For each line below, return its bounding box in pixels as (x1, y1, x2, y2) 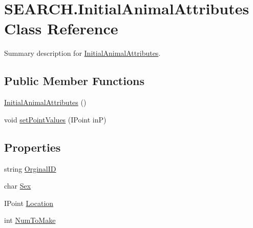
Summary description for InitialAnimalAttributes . (4, 48, 161, 58)
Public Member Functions (4, 73, 144, 89)
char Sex (4, 180, 31, 191)
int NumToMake (4, 215, 56, 225)
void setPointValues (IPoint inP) (4, 114, 107, 125)
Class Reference (4, 18, 118, 39)
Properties (4, 139, 61, 155)
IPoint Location (4, 197, 54, 208)
